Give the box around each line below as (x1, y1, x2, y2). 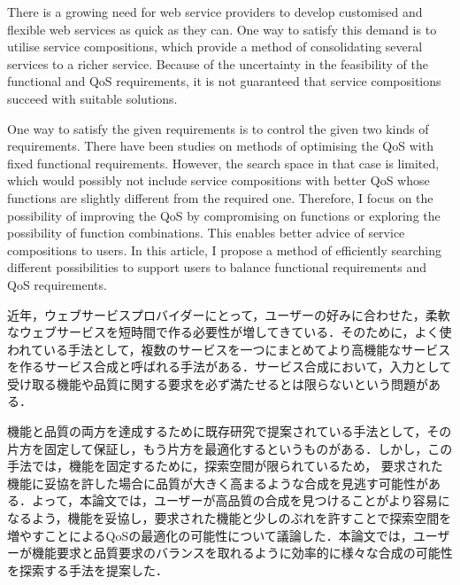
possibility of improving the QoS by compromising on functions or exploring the (7, 206, 441, 224)
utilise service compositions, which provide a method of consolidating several (7, 37, 423, 56)
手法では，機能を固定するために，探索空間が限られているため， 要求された (7, 456, 443, 475)
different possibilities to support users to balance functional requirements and (7, 258, 427, 277)
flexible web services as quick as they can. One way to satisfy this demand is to (7, 19, 437, 38)
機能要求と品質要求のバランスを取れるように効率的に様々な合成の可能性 (31, 543, 453, 562)
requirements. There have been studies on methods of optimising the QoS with (7, 136, 433, 155)
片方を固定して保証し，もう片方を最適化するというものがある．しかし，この (7, 439, 453, 457)
